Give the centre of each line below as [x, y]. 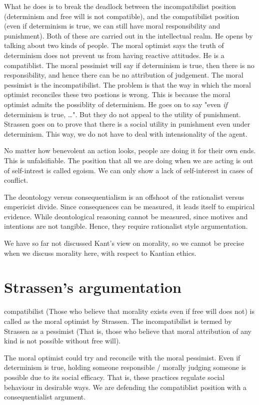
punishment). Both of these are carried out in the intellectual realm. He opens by [128, 35]
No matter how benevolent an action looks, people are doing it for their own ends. [130, 150]
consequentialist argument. [45, 397]
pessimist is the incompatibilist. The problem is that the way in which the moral [128, 84]
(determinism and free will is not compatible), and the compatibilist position [122, 16]
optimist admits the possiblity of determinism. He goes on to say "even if [116, 104]
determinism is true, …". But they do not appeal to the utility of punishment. [122, 114]
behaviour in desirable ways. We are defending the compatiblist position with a [125, 387]
